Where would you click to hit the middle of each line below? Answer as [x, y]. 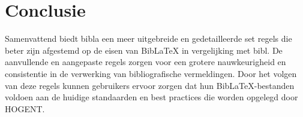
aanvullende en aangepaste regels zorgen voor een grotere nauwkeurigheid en [145, 62]
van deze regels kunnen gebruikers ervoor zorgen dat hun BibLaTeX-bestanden [150, 85]
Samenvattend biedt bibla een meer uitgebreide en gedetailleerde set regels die [148, 39]
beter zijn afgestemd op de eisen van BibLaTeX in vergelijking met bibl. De [144, 50]
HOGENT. [25, 108]
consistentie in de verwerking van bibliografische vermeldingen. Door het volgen [151, 73]
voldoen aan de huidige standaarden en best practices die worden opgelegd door [151, 97]
